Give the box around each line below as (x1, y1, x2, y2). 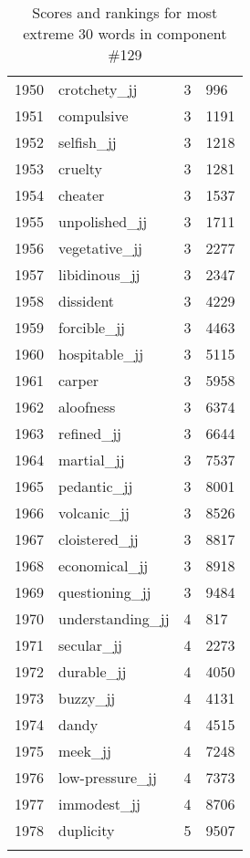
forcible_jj (58, 317, 125, 338)
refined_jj (58, 423, 121, 444)
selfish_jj (58, 131, 117, 152)
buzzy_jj (58, 687, 116, 708)
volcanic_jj (58, 502, 130, 523)
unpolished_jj (58, 211, 148, 232)
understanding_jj (58, 608, 170, 629)
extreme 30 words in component (23, 23, 227, 44)
